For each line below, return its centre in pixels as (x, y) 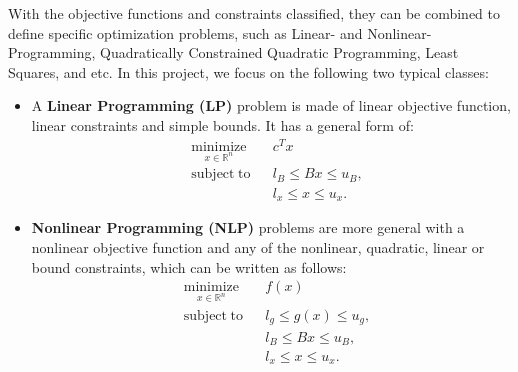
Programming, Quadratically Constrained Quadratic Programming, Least (233, 52)
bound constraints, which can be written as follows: (189, 266)
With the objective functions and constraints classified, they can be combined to (254, 13)
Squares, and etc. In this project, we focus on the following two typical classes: (248, 71)
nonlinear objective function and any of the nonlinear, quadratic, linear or (258, 247)
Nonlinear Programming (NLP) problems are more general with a (248, 227)
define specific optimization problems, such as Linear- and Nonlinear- (220, 32)
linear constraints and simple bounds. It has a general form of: (222, 124)
